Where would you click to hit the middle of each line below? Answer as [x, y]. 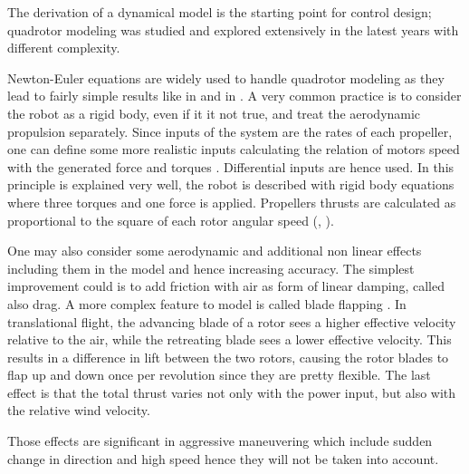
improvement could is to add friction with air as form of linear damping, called [226, 286]
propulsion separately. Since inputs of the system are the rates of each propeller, [230, 131]
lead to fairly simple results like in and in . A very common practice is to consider [234, 96]
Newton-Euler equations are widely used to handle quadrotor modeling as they [226, 77]
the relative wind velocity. [79, 410]
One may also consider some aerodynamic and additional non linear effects [215, 251]
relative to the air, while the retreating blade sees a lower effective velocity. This [230, 339]
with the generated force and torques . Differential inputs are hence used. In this [231, 166]
